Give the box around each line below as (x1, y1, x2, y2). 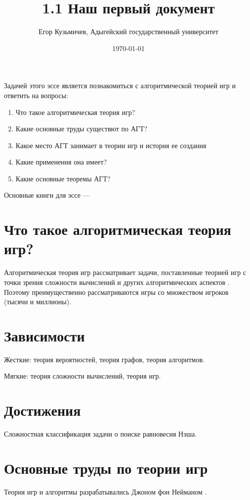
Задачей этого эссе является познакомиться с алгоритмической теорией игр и (4, 80, 236, 91)
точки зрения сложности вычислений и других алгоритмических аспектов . (4, 277, 230, 287)
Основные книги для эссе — (4, 190, 90, 200)
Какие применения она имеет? (15, 157, 107, 167)
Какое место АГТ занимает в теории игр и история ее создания (15, 140, 207, 150)
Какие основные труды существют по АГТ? (15, 123, 148, 134)
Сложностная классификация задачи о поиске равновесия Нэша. (4, 429, 197, 439)
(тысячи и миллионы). (4, 296, 72, 307)
